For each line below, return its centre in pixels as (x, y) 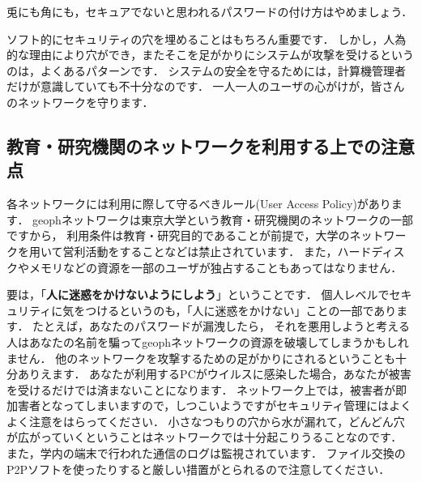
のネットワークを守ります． (80, 102)
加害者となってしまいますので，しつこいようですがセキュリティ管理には (198, 405)
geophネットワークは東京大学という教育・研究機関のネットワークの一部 (223, 219)
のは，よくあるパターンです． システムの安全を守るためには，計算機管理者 (206, 70)
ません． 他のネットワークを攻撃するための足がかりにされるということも (201, 358)
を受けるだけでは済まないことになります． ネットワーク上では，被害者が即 (207, 389)
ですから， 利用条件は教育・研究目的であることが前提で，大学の (178, 235)
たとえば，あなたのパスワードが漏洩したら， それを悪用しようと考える (221, 326)
